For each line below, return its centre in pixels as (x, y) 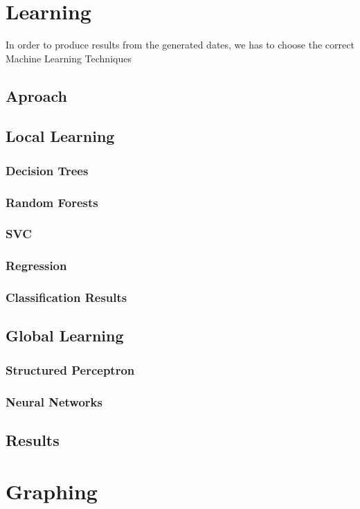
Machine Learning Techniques (69, 58)
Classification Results (66, 297)
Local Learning (60, 136)
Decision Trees (47, 170)
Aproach (36, 95)
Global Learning (65, 336)
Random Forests (52, 202)
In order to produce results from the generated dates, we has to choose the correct (180, 45)
